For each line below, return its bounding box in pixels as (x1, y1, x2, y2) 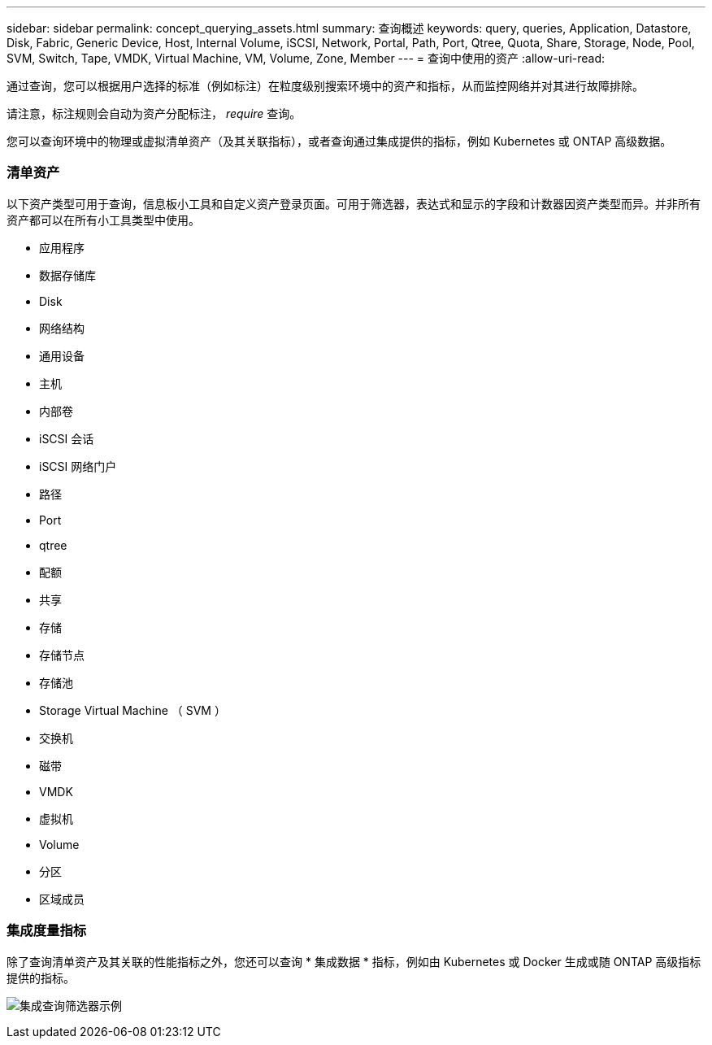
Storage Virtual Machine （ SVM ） (39, 703, 226, 717)
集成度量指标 (7, 922, 87, 939)
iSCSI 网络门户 (39, 459, 117, 473)
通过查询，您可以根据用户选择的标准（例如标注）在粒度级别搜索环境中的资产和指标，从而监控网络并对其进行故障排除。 (7, 79, 644, 93)
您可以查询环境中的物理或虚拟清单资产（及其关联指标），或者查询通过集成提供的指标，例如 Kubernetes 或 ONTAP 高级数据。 (7, 134, 672, 148)
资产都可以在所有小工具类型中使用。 (7, 212, 200, 227)
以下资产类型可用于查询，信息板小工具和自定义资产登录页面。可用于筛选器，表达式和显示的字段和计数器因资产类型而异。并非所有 (7, 196, 701, 211)
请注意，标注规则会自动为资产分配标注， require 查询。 (7, 107, 302, 120)
